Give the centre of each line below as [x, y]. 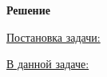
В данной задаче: [48, 64]
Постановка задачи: [53, 36]
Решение [28, 10]
